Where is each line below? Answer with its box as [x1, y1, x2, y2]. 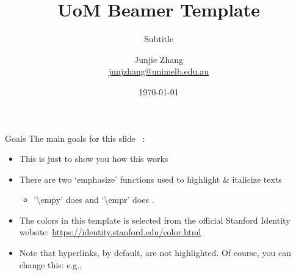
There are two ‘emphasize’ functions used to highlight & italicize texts [19, 172, 282, 185]
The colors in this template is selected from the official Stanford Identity [19, 213, 291, 226]
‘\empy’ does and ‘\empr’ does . [34, 193, 154, 206]
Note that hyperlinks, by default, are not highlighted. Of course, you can [19, 246, 292, 259]
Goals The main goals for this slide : [5, 131, 145, 144]
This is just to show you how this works [19, 152, 168, 165]
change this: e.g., [19, 258, 82, 271]
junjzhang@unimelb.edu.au [108, 65, 209, 78]
